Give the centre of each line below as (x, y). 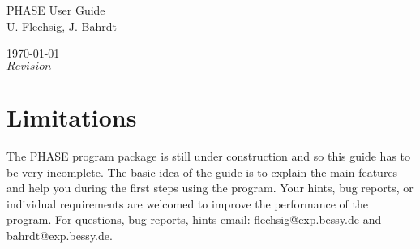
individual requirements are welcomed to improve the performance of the (187, 203)
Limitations (72, 116)
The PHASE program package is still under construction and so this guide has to (209, 155)
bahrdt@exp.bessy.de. (60, 235)
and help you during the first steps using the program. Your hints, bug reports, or (210, 188)
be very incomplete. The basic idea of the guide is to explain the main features (202, 172)
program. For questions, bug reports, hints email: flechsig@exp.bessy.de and (194, 219)
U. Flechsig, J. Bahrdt (62, 26)
